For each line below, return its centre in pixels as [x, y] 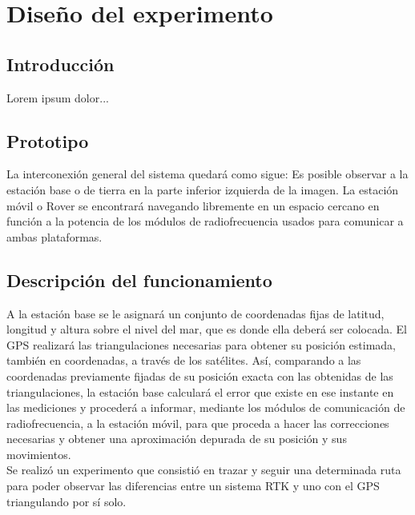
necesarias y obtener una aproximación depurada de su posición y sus [177, 439]
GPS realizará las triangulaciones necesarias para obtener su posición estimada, [201, 344]
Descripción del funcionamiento [139, 279]
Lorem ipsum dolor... [58, 97]
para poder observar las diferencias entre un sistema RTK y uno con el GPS [193, 486]
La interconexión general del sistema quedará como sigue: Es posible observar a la [207, 174]
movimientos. [39, 454]
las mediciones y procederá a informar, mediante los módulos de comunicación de [206, 407]
